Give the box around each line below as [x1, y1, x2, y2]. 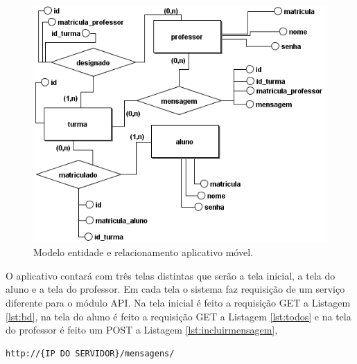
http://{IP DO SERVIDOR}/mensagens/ [6, 348, 175, 358]
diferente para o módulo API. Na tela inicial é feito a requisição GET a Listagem [6, 295, 351, 309]
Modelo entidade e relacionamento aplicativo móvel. [33, 245, 253, 260]
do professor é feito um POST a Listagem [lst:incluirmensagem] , [6, 322, 278, 337]
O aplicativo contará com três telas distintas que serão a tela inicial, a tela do [6, 268, 336, 282]
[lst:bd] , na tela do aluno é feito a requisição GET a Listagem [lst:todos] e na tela [6, 309, 351, 323]
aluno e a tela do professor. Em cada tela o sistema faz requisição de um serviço [6, 282, 345, 296]
